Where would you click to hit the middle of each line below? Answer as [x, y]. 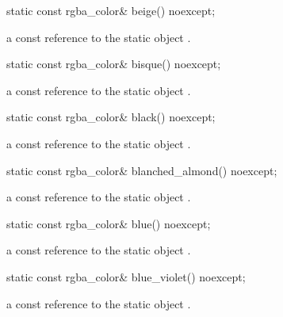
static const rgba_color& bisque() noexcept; [114, 64]
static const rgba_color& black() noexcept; [111, 117]
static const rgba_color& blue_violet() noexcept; [126, 276]
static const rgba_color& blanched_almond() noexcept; [142, 170]
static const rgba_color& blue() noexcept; [109, 223]
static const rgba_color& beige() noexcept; [111, 10]
